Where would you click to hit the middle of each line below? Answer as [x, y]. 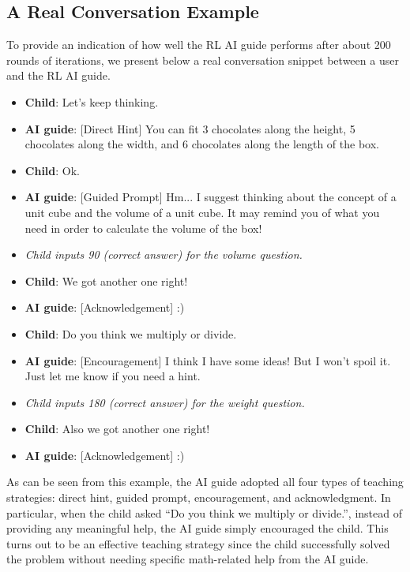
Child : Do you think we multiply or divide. [131, 333]
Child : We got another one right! [106, 280]
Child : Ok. [52, 170]
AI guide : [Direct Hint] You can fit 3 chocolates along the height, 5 [190, 128]
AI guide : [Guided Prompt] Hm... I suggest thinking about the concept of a [211, 197]
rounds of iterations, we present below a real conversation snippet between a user [203, 60]
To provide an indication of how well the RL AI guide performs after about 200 [199, 45]
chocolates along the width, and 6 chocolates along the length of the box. [202, 144]
